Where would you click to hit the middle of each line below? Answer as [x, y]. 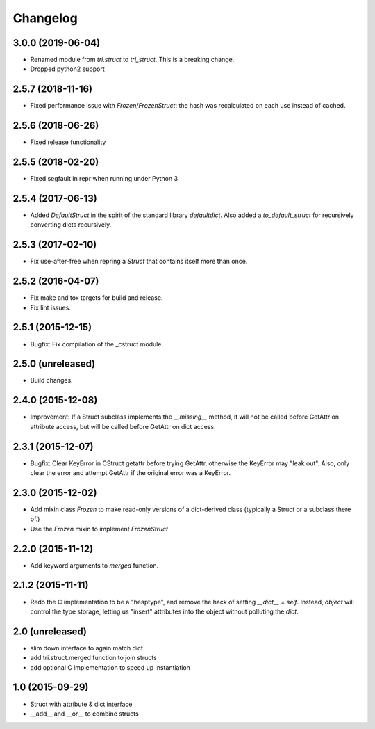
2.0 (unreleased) [50, 631]
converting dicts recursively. [71, 225]
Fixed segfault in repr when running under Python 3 [104, 179]
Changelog [45, 18]
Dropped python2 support [68, 69]
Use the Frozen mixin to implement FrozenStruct [99, 529]
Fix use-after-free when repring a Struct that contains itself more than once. [139, 262]
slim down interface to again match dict [87, 648]
